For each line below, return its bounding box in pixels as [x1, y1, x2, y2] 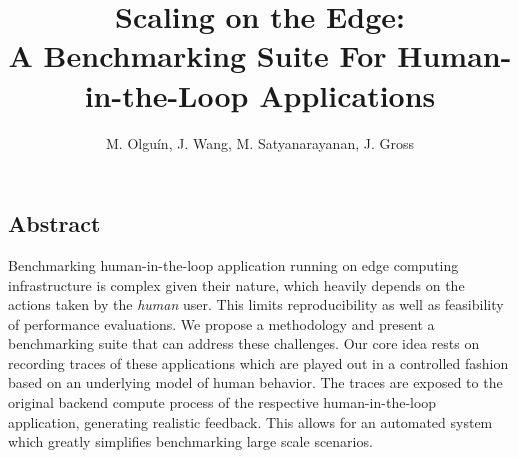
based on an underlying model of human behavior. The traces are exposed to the [8, 372, 503, 393]
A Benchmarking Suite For [8, 35, 387, 76]
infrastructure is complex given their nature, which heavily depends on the [8, 274, 465, 295]
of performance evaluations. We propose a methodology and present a [8, 313, 435, 334]
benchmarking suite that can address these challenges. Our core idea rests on [8, 333, 480, 354]
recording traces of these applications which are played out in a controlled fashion [8, 352, 509, 373]
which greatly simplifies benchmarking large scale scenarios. [8, 431, 373, 452]
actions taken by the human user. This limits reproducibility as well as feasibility [8, 294, 504, 315]
